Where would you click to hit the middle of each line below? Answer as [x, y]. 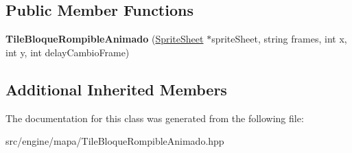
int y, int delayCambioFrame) [68, 52]
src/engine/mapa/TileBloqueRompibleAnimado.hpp [115, 141]
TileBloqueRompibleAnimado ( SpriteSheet [105, 39]
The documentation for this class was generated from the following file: [155, 118]
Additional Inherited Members [116, 89]
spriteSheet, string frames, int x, [279, 39]
